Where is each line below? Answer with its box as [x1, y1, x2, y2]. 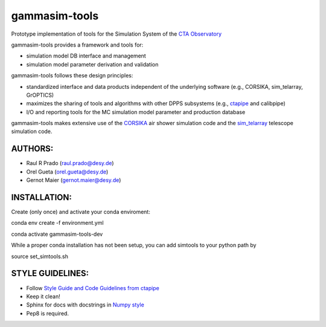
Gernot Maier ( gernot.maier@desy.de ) [26, 176, 121, 184]
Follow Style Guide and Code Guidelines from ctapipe [26, 284, 159, 291]
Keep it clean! [26, 293, 60, 300]
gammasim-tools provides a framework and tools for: [11, 41, 144, 48]
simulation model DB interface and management [26, 52, 146, 60]
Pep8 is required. [26, 309, 69, 317]
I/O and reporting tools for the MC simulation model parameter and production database [26, 108, 246, 115]
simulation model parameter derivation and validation [26, 60, 159, 68]
